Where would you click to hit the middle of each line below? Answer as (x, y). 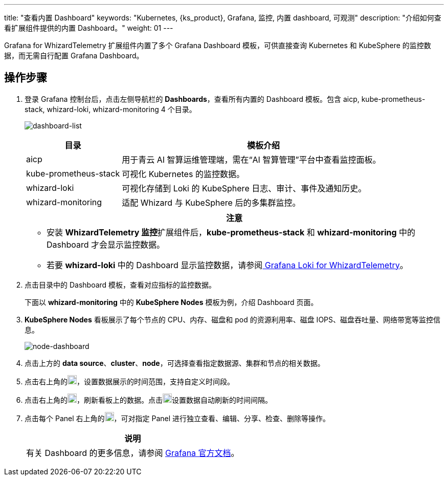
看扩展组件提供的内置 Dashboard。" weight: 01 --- (89, 28)
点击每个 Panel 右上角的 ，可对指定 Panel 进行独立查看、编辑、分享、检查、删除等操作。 (177, 418)
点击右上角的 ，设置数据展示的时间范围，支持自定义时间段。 (129, 381)
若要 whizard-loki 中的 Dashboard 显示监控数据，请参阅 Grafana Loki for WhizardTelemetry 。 (227, 265)
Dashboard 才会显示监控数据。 (106, 244)
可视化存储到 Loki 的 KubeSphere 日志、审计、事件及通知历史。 (244, 188)
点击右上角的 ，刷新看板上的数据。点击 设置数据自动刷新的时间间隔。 (148, 400)
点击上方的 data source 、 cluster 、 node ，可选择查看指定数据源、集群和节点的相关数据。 (175, 363)
